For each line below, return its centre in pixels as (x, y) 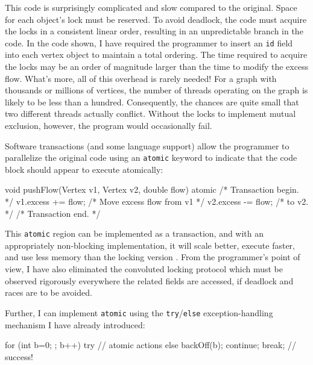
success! (19, 356)
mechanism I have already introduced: (75, 324)
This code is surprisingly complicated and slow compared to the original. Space (151, 7)
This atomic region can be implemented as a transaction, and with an (134, 233)
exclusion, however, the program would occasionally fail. (109, 125)
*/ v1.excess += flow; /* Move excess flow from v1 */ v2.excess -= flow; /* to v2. (157, 201)
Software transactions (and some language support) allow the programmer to (147, 145)
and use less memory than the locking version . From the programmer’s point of (153, 257)
